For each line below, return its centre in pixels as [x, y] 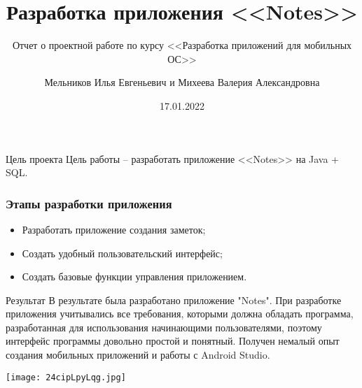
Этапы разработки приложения [89, 203]
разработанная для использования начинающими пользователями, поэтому [164, 327]
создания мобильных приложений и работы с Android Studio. [138, 355]
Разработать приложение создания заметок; [114, 229]
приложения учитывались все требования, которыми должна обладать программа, [180, 314]
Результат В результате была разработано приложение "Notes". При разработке [174, 300]
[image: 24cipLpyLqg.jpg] [66, 377]
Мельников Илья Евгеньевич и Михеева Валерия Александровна [182, 82]
